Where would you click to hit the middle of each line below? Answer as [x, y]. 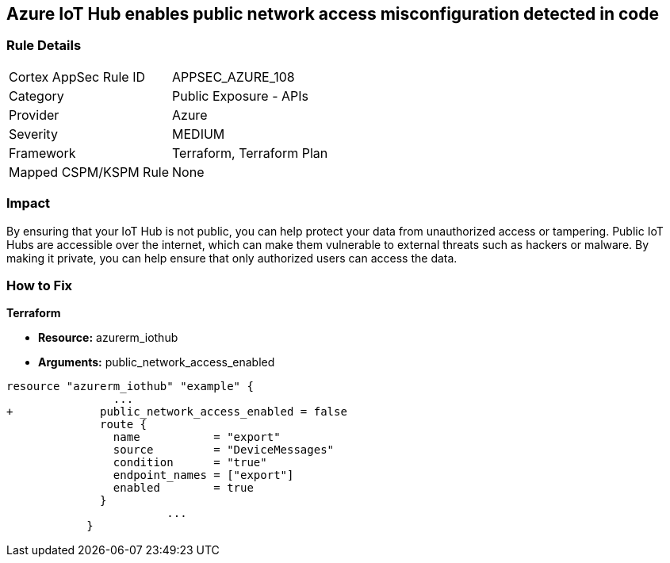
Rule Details [44, 46]
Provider [34, 115]
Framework [42, 153]
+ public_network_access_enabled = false [177, 412]
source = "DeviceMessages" [224, 450]
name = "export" [197, 437]
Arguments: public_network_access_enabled [157, 362]
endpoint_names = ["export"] [203, 475]
